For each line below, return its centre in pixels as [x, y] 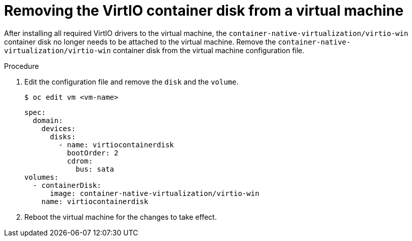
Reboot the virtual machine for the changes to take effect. [121, 217]
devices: [59, 128]
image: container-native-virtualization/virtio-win [155, 193]
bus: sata [95, 169]
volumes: [42, 177]
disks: [63, 136]
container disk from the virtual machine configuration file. [209, 50]
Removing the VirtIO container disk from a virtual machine [204, 11]
